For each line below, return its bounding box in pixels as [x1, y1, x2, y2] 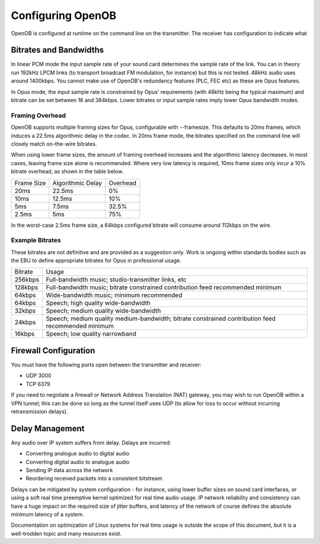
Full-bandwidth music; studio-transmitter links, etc [46, 276, 187, 284]
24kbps [14, 318, 36, 327]
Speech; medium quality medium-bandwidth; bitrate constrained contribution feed [46, 315, 276, 323]
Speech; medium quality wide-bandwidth [46, 306, 161, 315]
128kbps [14, 283, 39, 292]
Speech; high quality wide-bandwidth [46, 299, 151, 307]
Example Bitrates [11, 236, 62, 245]
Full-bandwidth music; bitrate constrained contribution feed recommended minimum [46, 283, 281, 292]
